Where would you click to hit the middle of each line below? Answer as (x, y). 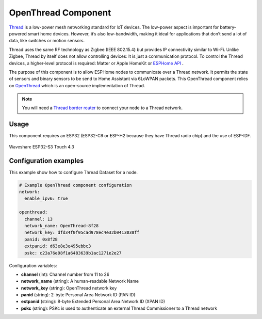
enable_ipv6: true (46, 199)
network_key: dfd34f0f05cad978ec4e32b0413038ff (82, 232)
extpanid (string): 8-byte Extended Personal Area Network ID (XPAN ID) (93, 302)
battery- (228, 27)
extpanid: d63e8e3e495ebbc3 (58, 246)
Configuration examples (46, 161)
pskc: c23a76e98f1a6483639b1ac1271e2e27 (73, 253)
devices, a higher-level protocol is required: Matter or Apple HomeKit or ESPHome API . (96, 63)
